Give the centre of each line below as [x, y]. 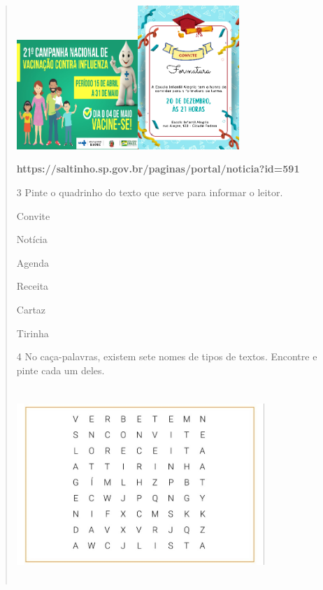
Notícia [32, 239]
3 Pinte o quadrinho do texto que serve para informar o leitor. [150, 192]
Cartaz [31, 310]
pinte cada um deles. [60, 370]
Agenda [33, 262]
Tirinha [33, 333]
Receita [33, 286]
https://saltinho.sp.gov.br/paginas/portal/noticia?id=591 [158, 169]
